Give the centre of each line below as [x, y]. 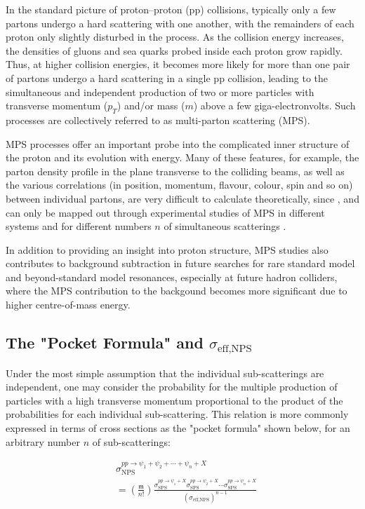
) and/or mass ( [151, 106]
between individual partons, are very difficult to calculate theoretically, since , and [182, 198]
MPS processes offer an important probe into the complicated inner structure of [178, 143]
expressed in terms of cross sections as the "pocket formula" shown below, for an [178, 428]
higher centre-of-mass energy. [68, 305]
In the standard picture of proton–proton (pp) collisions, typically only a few [171, 9]
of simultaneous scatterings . [225, 226]
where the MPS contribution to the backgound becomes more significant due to [177, 291]
